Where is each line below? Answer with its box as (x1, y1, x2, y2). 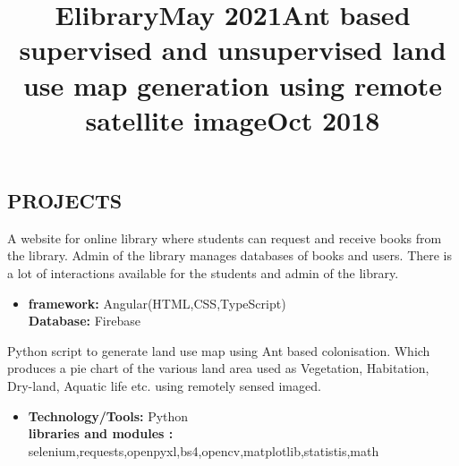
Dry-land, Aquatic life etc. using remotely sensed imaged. (7, 376, 321, 394)
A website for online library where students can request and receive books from (7, 228, 442, 247)
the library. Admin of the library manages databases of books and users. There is (7, 246, 453, 265)
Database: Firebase (28, 311, 140, 330)
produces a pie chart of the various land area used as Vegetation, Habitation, (7, 359, 429, 377)
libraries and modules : (28, 424, 174, 443)
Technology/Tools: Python (28, 406, 189, 425)
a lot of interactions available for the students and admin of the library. (7, 263, 399, 282)
